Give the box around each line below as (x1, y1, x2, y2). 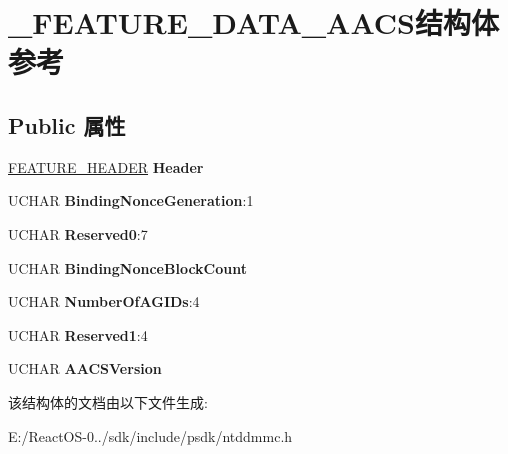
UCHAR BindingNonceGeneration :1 (8, 190, 254, 211)
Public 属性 (8, 109, 126, 140)
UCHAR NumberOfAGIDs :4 (8, 291, 200, 312)
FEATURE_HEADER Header (8, 156, 204, 177)
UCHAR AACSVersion (8, 358, 162, 379)
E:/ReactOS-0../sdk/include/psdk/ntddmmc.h (8, 425, 293, 446)
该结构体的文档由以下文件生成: (8, 391, 208, 412)
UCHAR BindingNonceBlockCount (8, 257, 247, 278)
